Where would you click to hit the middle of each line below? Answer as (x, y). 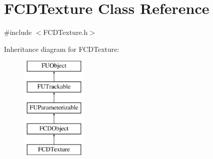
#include (18, 32)
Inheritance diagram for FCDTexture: (62, 49)
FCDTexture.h (65, 32)
